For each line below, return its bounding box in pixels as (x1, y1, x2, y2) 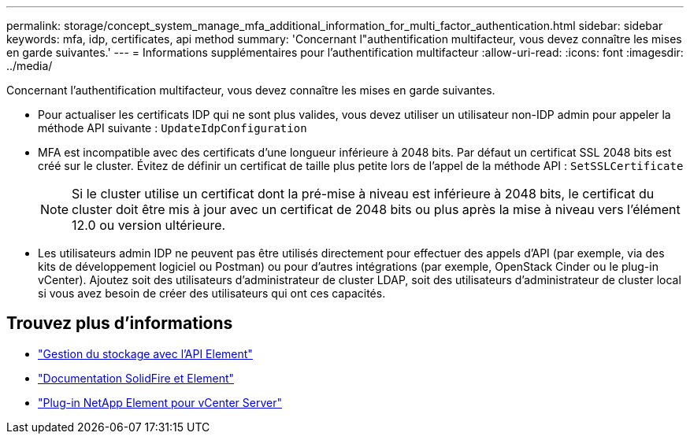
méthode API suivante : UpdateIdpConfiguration (38, 121, 307, 135)
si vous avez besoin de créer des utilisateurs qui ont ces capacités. (38, 287, 386, 300)
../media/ (6, 59, 53, 72)
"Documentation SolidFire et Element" (38, 371, 235, 385)
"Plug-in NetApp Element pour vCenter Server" (38, 395, 282, 409)
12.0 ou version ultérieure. (72, 217, 226, 233)
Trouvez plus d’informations (6, 313, 233, 334)
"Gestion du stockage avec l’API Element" (38, 346, 253, 361)
